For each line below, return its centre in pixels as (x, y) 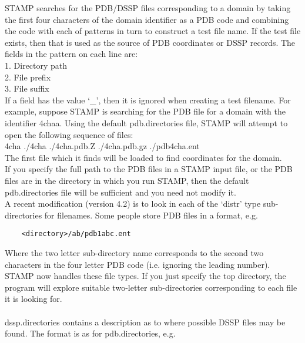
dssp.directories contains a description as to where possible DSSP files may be (145, 322)
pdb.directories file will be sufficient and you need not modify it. (120, 192)
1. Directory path (36, 65)
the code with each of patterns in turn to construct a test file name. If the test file (153, 31)
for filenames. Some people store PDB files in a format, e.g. (151, 215)
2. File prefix (28, 77)
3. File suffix (27, 88)
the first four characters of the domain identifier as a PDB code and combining (147, 19)
